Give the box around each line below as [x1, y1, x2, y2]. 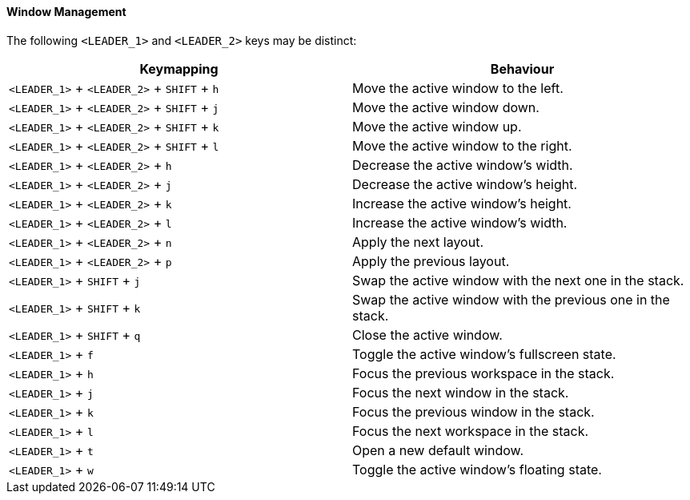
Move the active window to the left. [352, 79, 564, 96]
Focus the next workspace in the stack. [352, 422, 589, 439]
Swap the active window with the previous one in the [352, 291, 670, 308]
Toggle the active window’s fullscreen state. [352, 345, 616, 362]
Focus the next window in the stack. [352, 384, 569, 401]
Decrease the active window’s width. [352, 156, 573, 173]
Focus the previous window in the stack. [352, 403, 595, 420]
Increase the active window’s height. [352, 195, 572, 212]
